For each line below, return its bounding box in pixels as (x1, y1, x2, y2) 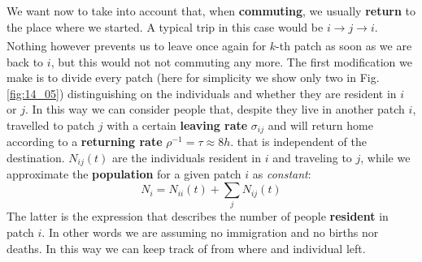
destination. (7, 149, 65, 165)
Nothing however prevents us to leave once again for (7, 37, 267, 54)
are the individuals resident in (111, 149, 262, 165)
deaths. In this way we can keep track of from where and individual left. (7, 239, 366, 256)
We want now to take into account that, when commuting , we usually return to (7, 2, 416, 19)
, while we (360, 149, 411, 165)
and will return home (268, 116, 373, 133)
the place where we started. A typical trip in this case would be (7, 18, 324, 35)
